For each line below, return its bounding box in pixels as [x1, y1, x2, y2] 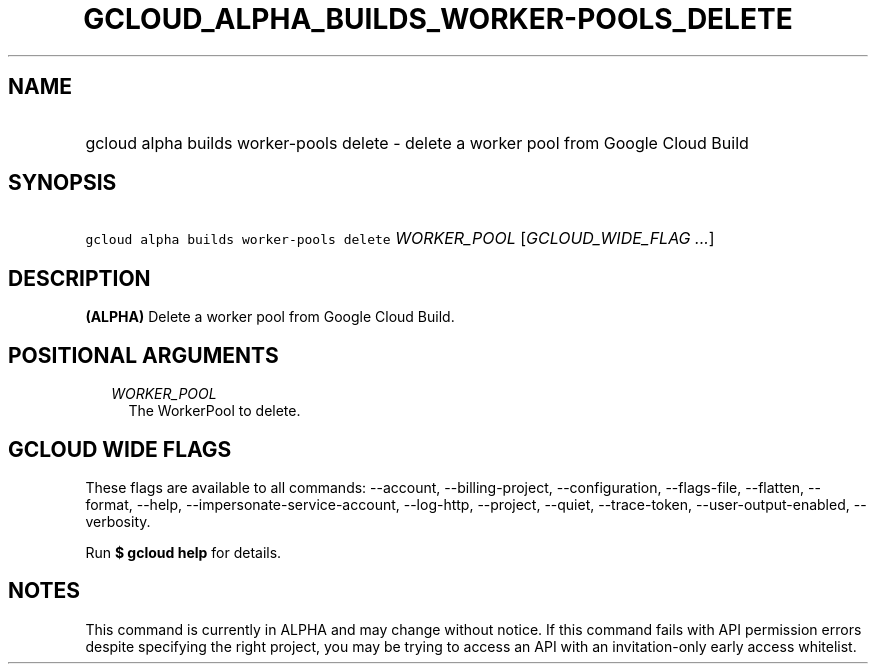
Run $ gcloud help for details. [85, 543, 282, 561]
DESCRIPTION [8, 265, 151, 291]
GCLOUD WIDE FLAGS [8, 436, 232, 462]
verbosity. [85, 512, 151, 530]
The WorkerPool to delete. [128, 402, 301, 420]
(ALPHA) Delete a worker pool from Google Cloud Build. [85, 308, 455, 326]
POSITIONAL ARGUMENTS [8, 342, 279, 368]
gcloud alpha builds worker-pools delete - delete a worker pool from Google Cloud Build [85, 132, 749, 153]
